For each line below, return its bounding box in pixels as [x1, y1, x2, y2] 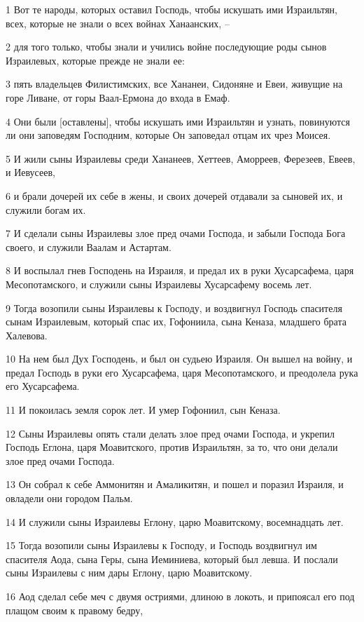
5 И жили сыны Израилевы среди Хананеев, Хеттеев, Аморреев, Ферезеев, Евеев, [6, 151, 356, 165]
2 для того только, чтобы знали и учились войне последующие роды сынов [6, 39, 327, 54]
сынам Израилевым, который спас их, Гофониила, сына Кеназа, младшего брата [6, 314, 346, 329]
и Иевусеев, [6, 165, 55, 180]
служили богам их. [6, 202, 86, 217]
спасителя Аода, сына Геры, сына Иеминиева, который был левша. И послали [6, 551, 338, 566]
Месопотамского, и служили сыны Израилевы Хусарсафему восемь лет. [6, 276, 312, 291]
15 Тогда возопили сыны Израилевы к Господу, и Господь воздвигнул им [6, 538, 317, 553]
